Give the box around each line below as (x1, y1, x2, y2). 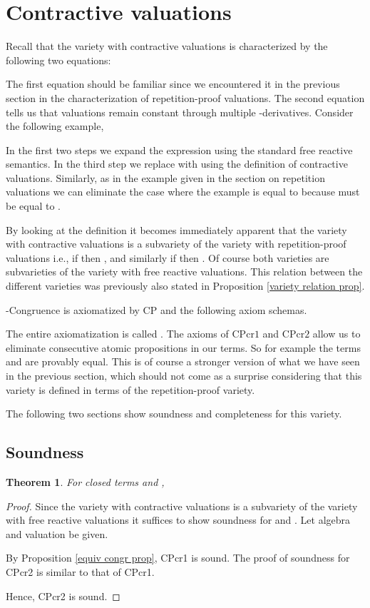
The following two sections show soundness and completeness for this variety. (6, 406, 342, 421)
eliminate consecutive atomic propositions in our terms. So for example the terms (6, 340, 361, 355)
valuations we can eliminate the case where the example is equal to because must (6, 184, 360, 199)
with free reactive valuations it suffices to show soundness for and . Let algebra (6, 512, 351, 527)
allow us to (312, 326, 361, 341)
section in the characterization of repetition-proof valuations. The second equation (6, 90, 365, 105)
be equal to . (6, 198, 61, 213)
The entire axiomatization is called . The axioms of (6, 326, 229, 341)
